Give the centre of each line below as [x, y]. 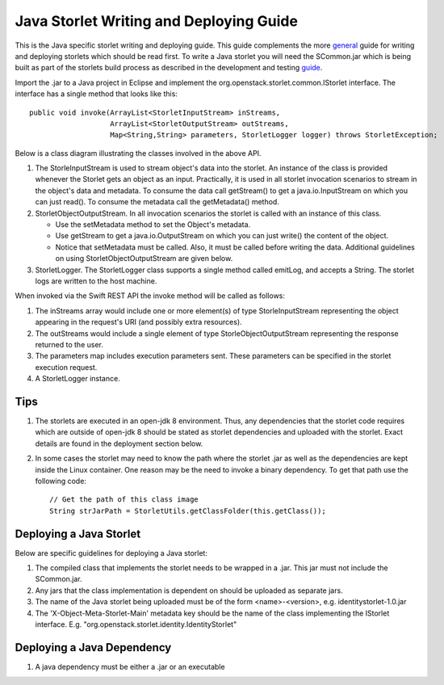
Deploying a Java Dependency [93, 647]
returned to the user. [69, 344]
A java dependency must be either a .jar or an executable [130, 666]
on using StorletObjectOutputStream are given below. [144, 258]
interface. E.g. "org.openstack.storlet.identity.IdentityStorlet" [136, 624]
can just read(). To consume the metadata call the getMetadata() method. [157, 202]
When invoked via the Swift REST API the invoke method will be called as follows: [150, 296]
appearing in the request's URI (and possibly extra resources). [138, 322]
